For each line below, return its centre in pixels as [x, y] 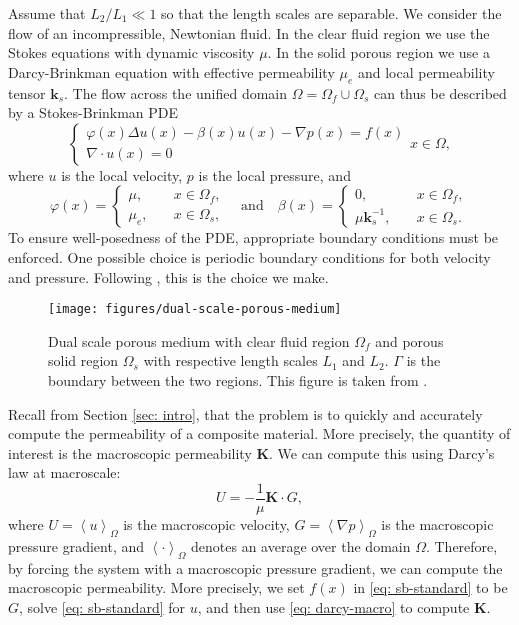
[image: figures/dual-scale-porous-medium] [195, 309]
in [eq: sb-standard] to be [430, 587]
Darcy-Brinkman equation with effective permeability [171, 71]
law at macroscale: [64, 472]
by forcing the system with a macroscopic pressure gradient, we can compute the [255, 567]
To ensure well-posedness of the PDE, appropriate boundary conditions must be [253, 237]
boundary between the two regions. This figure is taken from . [238, 379]
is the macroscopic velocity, [206, 524]
